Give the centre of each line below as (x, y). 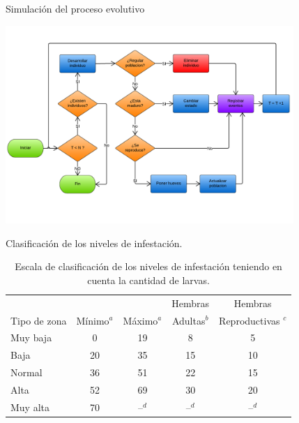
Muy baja (31, 337)
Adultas (189, 320)
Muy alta (30, 407)
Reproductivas (250, 320)
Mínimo (93, 320)
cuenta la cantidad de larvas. (148, 280)
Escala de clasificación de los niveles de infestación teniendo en (148, 266)
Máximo (140, 320)
